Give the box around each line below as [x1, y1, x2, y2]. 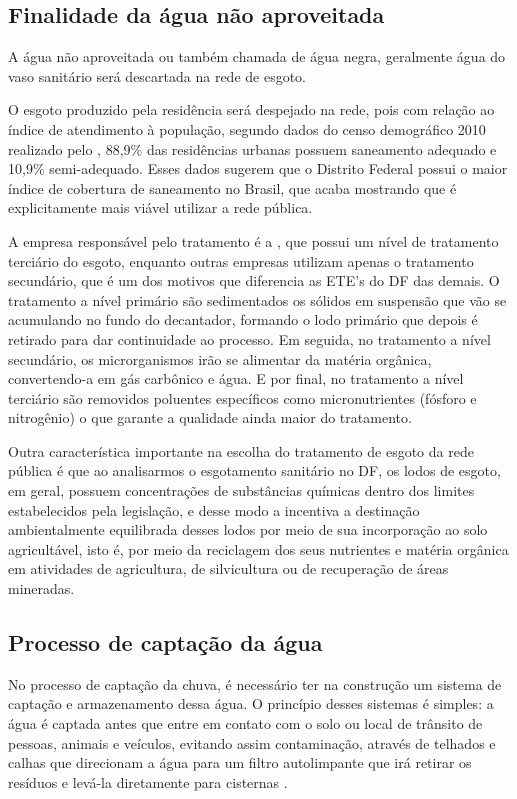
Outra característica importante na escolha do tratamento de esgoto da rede [8, 440, 474, 461]
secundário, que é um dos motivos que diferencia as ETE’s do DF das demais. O [8, 270, 500, 291]
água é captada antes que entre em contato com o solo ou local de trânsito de [8, 713, 483, 734]
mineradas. [8, 578, 75, 599]
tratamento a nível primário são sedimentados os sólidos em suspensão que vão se [8, 289, 507, 310]
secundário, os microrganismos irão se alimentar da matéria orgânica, [8, 348, 432, 369]
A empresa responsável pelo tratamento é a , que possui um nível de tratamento [8, 230, 499, 251]
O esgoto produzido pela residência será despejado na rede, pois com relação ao [8, 99, 495, 120]
